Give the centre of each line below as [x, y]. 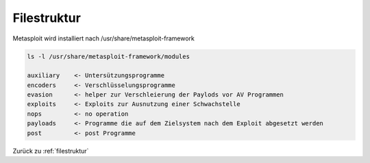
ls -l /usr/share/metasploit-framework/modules [108, 56]
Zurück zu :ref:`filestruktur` [51, 151]
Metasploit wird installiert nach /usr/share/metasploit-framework [104, 38]
